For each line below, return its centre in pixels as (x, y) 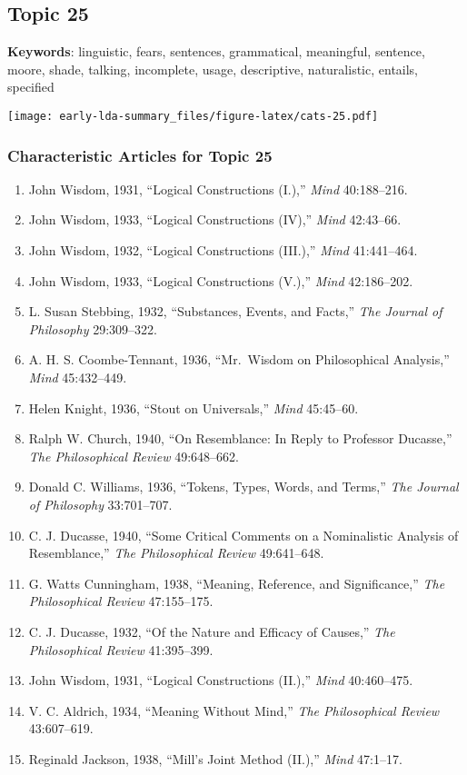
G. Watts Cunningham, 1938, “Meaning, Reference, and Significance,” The (237, 583)
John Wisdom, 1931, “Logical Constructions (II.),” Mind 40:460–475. (221, 680)
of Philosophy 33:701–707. (100, 504)
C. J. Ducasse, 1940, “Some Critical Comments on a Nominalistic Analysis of (243, 535)
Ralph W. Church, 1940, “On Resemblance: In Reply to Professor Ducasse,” (240, 438)
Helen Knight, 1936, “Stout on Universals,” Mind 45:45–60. (194, 407)
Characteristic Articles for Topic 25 (140, 155)
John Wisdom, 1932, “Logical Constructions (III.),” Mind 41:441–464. (223, 250)
